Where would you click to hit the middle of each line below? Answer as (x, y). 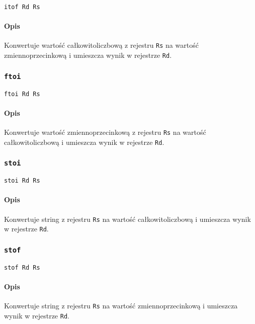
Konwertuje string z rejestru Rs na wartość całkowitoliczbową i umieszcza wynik (127, 219)
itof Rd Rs (22, 7)
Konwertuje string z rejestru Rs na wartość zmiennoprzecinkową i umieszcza (121, 306)
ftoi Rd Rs (22, 94)
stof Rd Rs (22, 267)
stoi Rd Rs (22, 181)
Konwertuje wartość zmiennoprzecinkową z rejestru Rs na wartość (105, 132)
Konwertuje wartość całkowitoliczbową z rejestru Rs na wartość (101, 45)
